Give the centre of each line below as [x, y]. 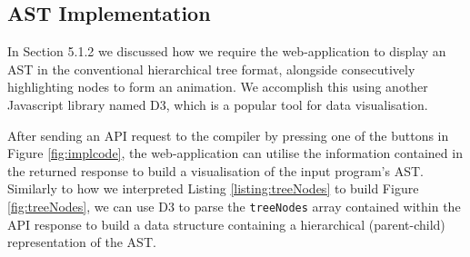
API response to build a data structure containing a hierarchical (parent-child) [226, 224]
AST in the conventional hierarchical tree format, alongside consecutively [211, 69]
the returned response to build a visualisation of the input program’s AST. [215, 170]
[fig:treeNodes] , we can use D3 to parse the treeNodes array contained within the [234, 206]
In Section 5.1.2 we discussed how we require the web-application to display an [227, 51]
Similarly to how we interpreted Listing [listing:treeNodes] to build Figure [213, 188]
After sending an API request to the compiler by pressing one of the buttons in [228, 135]
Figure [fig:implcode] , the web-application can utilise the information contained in [235, 153]
